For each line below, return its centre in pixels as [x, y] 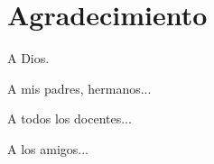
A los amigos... [48, 148]
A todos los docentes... [70, 118]
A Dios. [28, 58]
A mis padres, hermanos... [79, 88]
